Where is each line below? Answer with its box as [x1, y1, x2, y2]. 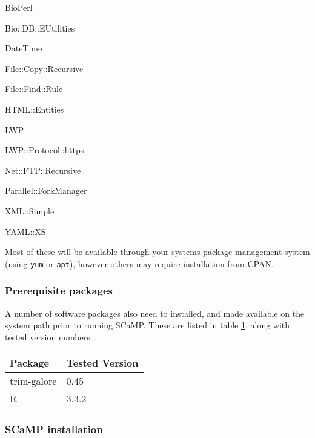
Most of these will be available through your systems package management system [5, 245, 310, 258]
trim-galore [10, 374, 57, 388]
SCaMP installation [5, 422, 103, 437]
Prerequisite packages [5, 283, 113, 298]
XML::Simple [5, 204, 55, 217]
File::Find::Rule [5, 82, 63, 95]
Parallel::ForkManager [5, 184, 87, 197]
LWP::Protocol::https [5, 144, 84, 156]
